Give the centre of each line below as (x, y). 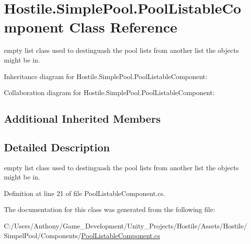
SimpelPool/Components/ (43, 235)
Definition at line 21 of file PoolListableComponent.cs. (85, 193)
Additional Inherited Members (82, 119)
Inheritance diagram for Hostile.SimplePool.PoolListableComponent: (106, 76)
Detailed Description (57, 147)
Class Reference (123, 27)
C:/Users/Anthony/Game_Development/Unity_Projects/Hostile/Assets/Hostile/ (125, 226)
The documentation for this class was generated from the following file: (109, 209)
